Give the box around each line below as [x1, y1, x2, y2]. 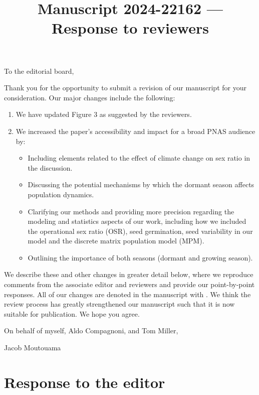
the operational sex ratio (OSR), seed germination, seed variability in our [28, 225, 253, 236]
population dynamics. [28, 189, 94, 199]
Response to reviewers [52, 18, 209, 38]
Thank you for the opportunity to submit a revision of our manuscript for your [4, 82, 246, 93]
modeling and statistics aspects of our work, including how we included [28, 216, 246, 226]
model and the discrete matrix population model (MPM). [28, 235, 204, 246]
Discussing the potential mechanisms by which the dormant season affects [28, 179, 254, 190]
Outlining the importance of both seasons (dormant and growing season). [28, 252, 253, 262]
